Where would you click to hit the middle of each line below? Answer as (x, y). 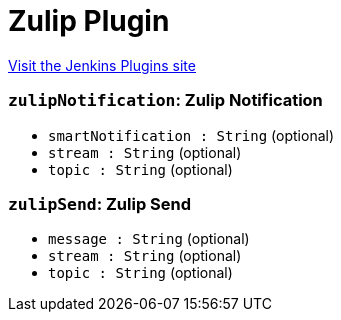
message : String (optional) (149, 239)
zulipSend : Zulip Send (100, 203)
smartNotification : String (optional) (191, 135)
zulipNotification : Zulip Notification (165, 100)
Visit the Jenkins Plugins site (102, 65)
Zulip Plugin (89, 21)
